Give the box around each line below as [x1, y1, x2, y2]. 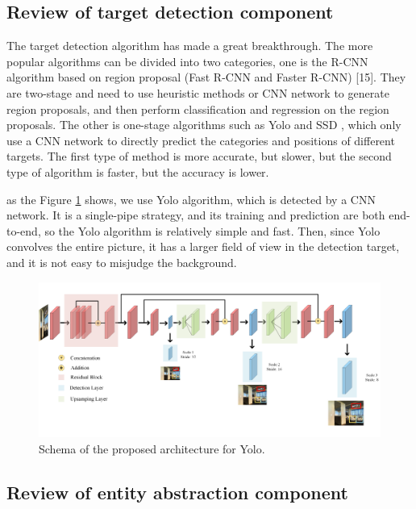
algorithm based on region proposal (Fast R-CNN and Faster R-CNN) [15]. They [6, 69, 406, 86]
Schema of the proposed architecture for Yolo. [39, 440, 265, 457]
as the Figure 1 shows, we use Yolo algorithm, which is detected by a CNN [6, 190, 376, 207]
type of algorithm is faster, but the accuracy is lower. [6, 163, 269, 180]
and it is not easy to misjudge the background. [6, 253, 237, 270]
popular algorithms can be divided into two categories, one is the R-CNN [6, 52, 368, 69]
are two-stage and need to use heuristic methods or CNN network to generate [6, 84, 389, 101]
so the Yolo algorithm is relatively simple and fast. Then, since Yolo [44, 222, 381, 239]
